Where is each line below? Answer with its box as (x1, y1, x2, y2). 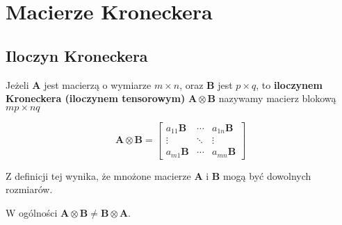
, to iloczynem (256, 77, 323, 92)
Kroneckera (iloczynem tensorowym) (6, 91, 186, 106)
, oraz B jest (179, 77, 233, 92)
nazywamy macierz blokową (218, 91, 336, 106)
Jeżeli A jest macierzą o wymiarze (6, 77, 152, 92)
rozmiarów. (6, 182, 53, 197)
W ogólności (6, 205, 58, 219)
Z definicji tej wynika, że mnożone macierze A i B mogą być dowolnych (6, 168, 311, 183)
